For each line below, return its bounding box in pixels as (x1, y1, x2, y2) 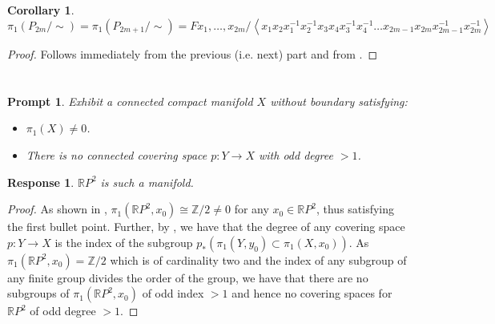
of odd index (142, 285, 204, 302)
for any (234, 200, 269, 217)
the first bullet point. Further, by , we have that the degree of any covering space (7, 218, 405, 235)
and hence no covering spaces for (231, 285, 392, 302)
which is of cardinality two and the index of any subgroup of (110, 251, 407, 268)
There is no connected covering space (26, 146, 207, 163)
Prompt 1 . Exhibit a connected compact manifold (7, 92, 253, 109)
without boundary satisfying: (270, 92, 408, 109)
